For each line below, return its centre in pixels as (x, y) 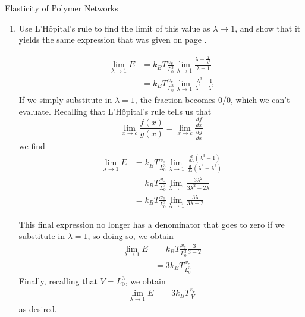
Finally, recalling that (58, 280)
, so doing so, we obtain (131, 236)
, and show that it (268, 28)
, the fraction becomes (175, 99)
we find (32, 146)
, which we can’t (260, 99)
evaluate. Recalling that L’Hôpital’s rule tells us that (115, 111)
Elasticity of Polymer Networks (62, 8)
